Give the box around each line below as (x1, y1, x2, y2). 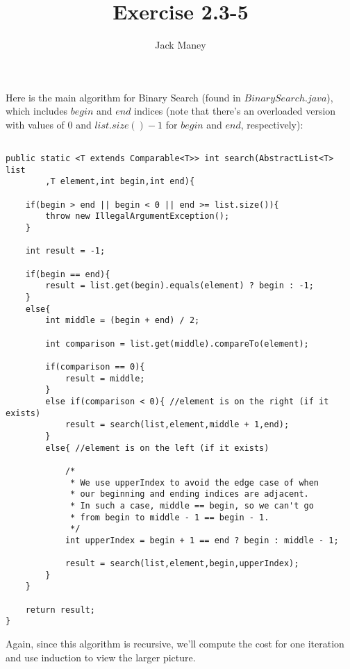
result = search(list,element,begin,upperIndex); (65, 559, 299, 569)
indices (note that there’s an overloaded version (134, 104, 336, 118)
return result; (25, 604, 95, 615)
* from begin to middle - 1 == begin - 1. (70, 512, 269, 522)
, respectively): (240, 117, 303, 131)
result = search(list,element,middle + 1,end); (65, 420, 290, 430)
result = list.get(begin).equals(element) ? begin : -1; (45, 281, 314, 291)
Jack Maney (155, 38, 206, 52)
